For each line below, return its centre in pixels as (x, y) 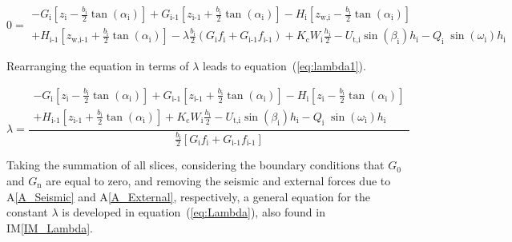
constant (27, 212)
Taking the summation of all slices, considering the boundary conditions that (196, 165)
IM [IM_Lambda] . (50, 227)
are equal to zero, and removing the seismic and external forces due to (218, 180)
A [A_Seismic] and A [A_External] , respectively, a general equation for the (189, 196)
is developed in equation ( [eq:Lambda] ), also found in (194, 212)
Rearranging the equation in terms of (98, 66)
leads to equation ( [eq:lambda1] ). (284, 66)
